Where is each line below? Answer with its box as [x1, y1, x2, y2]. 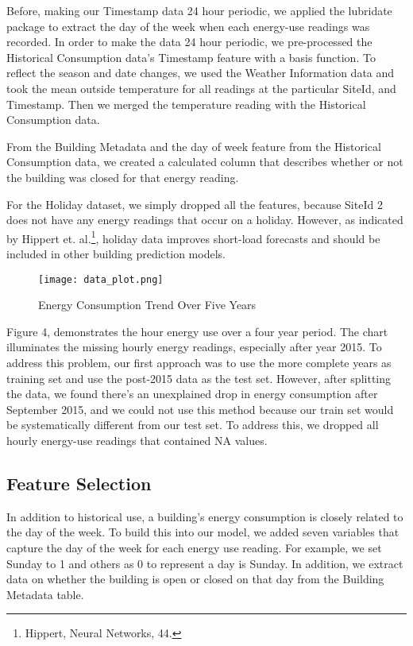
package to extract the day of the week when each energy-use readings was [6, 17, 370, 34]
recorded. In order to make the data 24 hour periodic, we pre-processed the [6, 33, 372, 50]
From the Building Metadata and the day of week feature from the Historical [6, 137, 381, 154]
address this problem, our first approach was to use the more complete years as [6, 354, 392, 370]
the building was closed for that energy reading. [6, 168, 239, 185]
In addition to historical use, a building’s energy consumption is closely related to [6, 508, 403, 524]
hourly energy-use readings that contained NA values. [6, 431, 268, 448]
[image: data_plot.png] [38, 273, 164, 285]
